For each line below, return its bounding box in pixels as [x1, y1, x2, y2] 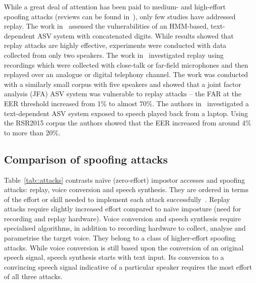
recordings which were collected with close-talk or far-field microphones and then [4, 59, 249, 70]
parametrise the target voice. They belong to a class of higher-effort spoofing [4, 233, 236, 243]
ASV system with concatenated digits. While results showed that [37, 30, 234, 40]
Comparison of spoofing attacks [4, 151, 168, 166]
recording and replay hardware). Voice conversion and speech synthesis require [4, 213, 241, 223]
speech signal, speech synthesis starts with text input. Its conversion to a [4, 252, 224, 262]
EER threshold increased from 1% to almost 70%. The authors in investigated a [4, 98, 249, 108]
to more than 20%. [4, 127, 61, 137]
